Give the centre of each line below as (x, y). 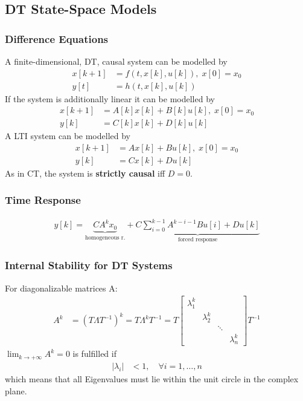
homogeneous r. (105, 237)
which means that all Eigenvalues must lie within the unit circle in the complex (152, 378)
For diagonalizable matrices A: (61, 288)
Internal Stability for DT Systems (89, 265)
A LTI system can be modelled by (68, 136)
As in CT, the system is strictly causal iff (85, 173)
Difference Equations (57, 38)
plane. (16, 390)
